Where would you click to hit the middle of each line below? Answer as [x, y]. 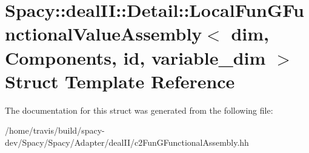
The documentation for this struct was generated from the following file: [139, 110]
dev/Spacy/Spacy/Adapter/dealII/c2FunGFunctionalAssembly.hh [127, 142]
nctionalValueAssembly [104, 34]
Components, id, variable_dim [135, 57]
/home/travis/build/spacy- [55, 130]
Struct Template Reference [120, 81]
